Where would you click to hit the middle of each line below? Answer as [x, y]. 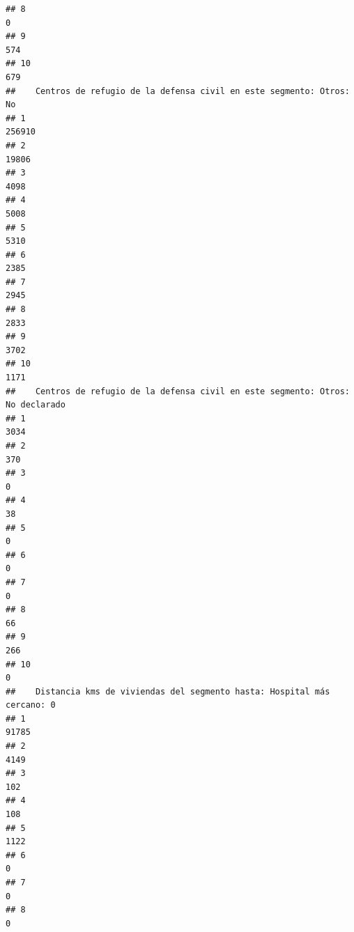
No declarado [36, 405]
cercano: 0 [31, 705]
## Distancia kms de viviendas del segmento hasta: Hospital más [168, 691]
